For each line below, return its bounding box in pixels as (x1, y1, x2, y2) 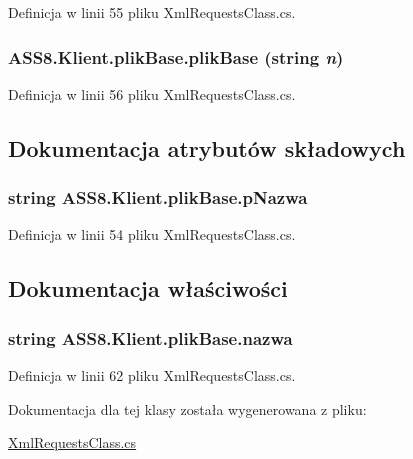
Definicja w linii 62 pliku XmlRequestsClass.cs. (8, 365, 296, 385)
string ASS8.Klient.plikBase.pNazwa (8, 185, 308, 210)
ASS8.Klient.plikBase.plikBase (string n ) (8, 44, 344, 69)
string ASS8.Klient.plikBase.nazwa (8, 325, 293, 350)
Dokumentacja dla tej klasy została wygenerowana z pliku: (8, 398, 367, 419)
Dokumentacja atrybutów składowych (8, 132, 406, 163)
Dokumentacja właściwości (8, 273, 288, 304)
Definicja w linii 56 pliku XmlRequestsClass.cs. (8, 83, 296, 104)
